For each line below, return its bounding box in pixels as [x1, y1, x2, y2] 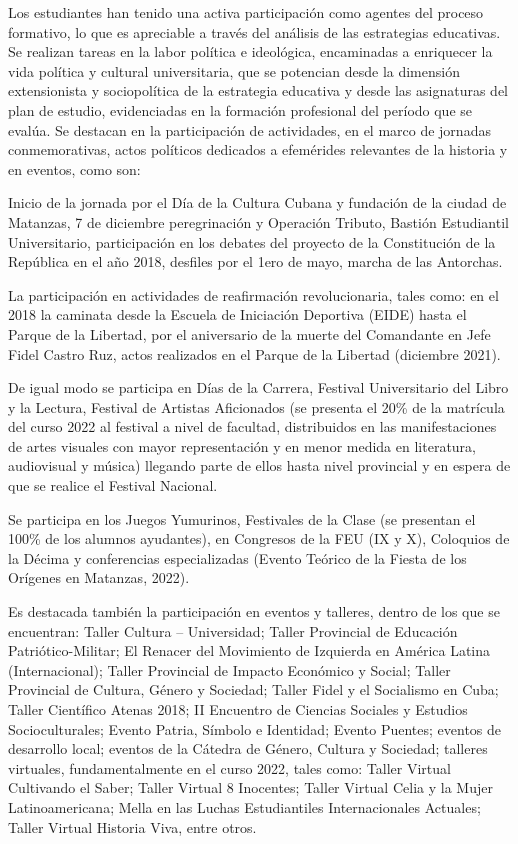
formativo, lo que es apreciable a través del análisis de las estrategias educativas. [8, 21, 501, 42]
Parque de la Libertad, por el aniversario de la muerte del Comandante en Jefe [8, 323, 491, 344]
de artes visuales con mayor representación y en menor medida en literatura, [8, 435, 476, 456]
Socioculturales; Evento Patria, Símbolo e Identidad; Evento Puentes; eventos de [8, 718, 502, 739]
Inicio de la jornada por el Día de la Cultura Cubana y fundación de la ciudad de [8, 192, 507, 213]
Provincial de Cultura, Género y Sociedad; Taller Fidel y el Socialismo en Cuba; [8, 679, 499, 700]
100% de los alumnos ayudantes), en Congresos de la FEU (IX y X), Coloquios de [8, 528, 510, 549]
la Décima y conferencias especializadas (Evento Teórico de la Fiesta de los [8, 547, 467, 568]
